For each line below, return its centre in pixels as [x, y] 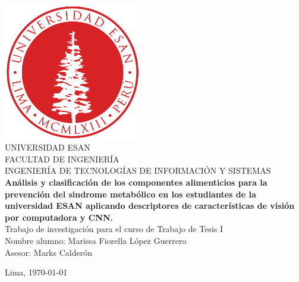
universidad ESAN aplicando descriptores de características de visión [150, 206]
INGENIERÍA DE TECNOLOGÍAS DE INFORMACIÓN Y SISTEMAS [138, 170]
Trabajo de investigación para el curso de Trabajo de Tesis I [114, 229]
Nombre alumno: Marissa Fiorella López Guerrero [96, 241]
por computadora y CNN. [59, 217]
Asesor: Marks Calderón [48, 252]
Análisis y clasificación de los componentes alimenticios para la [136, 182]
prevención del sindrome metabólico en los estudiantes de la [130, 194]
